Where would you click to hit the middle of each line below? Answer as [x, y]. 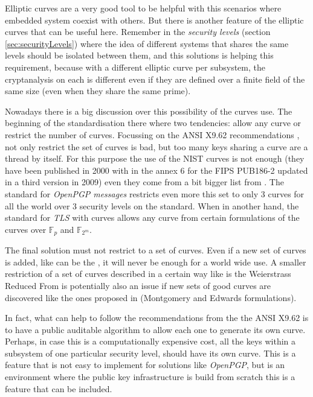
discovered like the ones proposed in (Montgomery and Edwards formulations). [151, 297]
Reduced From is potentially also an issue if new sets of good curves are [138, 285]
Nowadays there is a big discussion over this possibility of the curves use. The [149, 111]
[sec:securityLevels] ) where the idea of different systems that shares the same [147, 43]
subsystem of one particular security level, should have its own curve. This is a [150, 353]
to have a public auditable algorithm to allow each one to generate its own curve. [155, 329]
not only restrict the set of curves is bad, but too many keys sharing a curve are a [156, 146]
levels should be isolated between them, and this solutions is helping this [139, 55]
